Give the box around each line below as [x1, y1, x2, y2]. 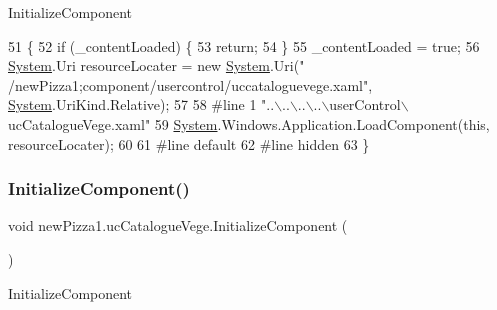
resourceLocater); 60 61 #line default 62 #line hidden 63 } [8, 133, 370, 154]
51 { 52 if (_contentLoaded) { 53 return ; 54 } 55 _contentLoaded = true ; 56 [8, 35, 480, 56]
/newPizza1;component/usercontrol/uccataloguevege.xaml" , [8, 74, 373, 95]
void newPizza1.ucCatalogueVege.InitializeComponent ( [8, 215, 348, 236]
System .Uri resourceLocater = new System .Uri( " [8, 55, 305, 76]
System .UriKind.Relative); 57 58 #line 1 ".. [8, 94, 275, 115]
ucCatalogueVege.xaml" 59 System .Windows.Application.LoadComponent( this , [8, 113, 490, 134]
